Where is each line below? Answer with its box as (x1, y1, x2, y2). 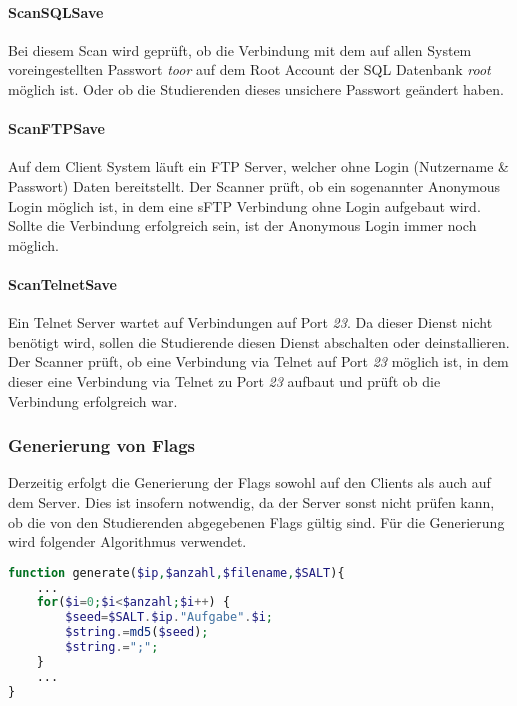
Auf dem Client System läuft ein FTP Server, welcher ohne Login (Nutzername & (8, 156, 509, 177)
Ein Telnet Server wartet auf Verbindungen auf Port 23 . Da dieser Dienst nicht (8, 312, 493, 333)
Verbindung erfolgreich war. (8, 390, 178, 411)
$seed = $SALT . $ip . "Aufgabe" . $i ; (65, 610, 273, 625)
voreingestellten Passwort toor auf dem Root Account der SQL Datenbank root (8, 59, 491, 80)
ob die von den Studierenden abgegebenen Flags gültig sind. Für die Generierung (8, 511, 505, 532)
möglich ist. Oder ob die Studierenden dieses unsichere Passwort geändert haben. (8, 78, 504, 99)
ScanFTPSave (8, 118, 105, 139)
